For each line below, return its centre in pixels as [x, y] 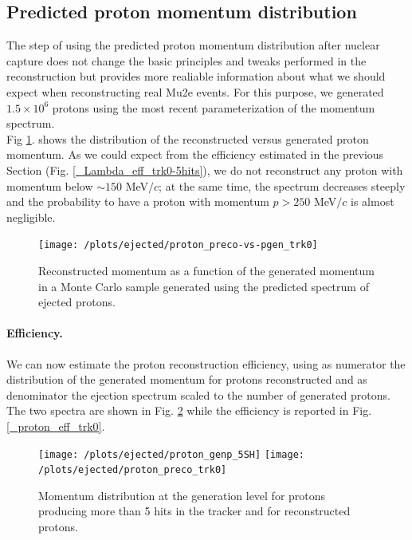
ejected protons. [77, 302]
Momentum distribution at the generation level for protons [182, 495]
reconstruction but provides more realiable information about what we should [196, 76]
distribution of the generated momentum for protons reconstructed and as [187, 379]
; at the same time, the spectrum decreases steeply [282, 185]
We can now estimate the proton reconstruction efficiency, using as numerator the [206, 363]
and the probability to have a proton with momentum [138, 201]
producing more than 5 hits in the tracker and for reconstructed [194, 511]
